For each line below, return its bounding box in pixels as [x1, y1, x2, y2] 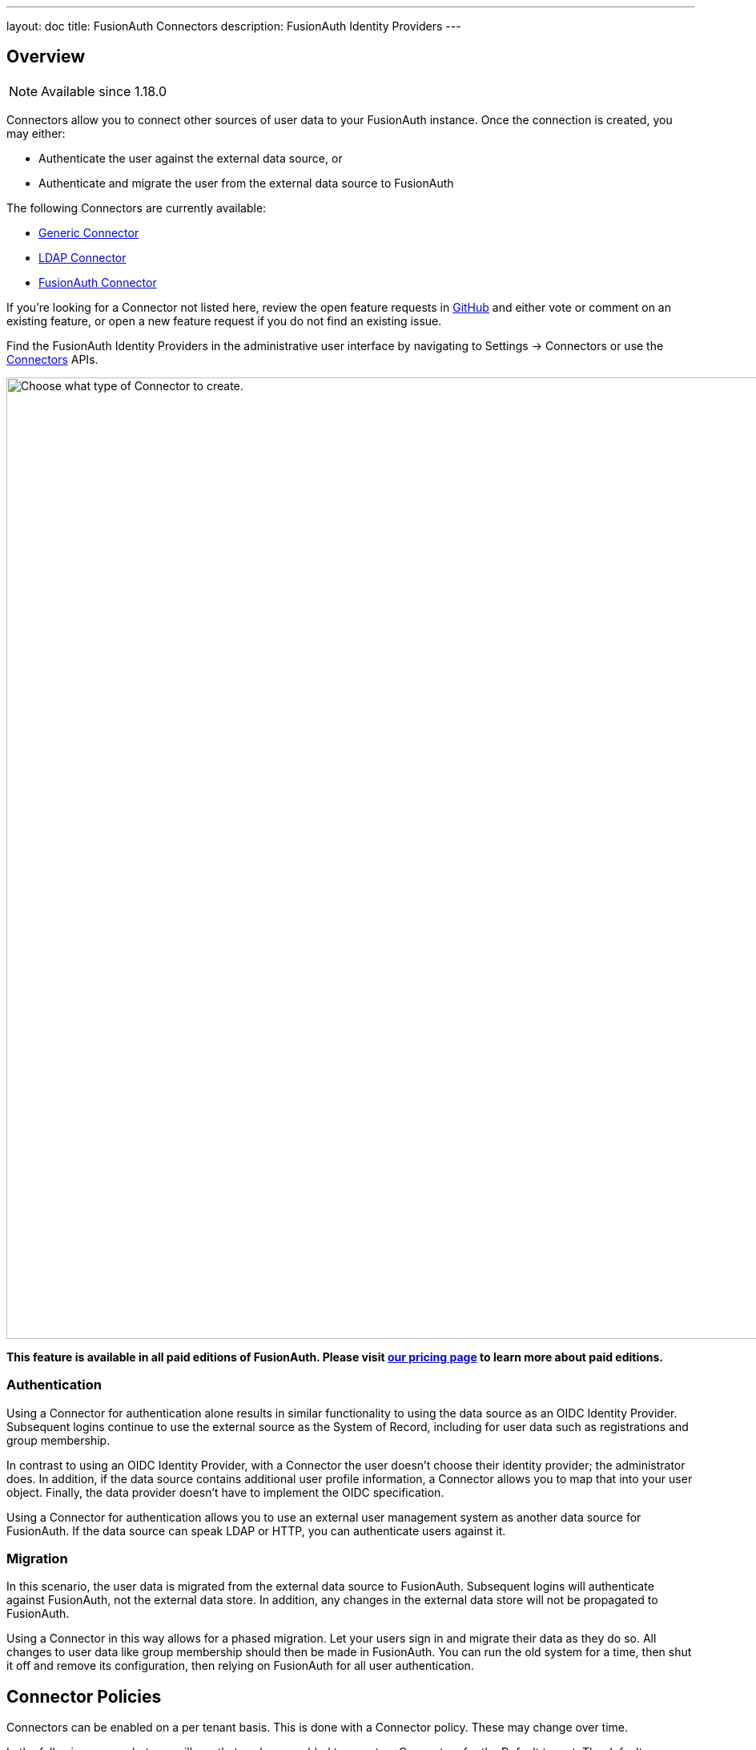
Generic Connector [38, 225, 139, 240]
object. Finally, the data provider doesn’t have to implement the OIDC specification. [6, 1485, 444, 1499]
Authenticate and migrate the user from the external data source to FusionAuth [38, 175, 454, 190]
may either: [6, 126, 66, 140]
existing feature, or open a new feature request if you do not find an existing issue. [6, 313, 442, 328]
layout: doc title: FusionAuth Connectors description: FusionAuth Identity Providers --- [6, 19, 461, 33]
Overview [6, 46, 86, 67]
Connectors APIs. [6, 352, 99, 366]
